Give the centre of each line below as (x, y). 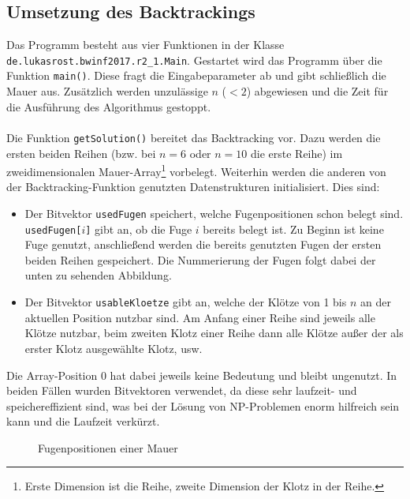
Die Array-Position (52, 375)
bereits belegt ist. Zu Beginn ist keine (293, 229)
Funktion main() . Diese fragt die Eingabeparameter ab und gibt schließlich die (196, 75)
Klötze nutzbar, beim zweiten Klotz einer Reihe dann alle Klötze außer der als (214, 333)
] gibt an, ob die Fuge (139, 229)
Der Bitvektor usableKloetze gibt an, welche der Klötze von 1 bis (186, 302)
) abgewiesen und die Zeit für (317, 91)
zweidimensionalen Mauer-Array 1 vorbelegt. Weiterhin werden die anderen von (196, 170)
